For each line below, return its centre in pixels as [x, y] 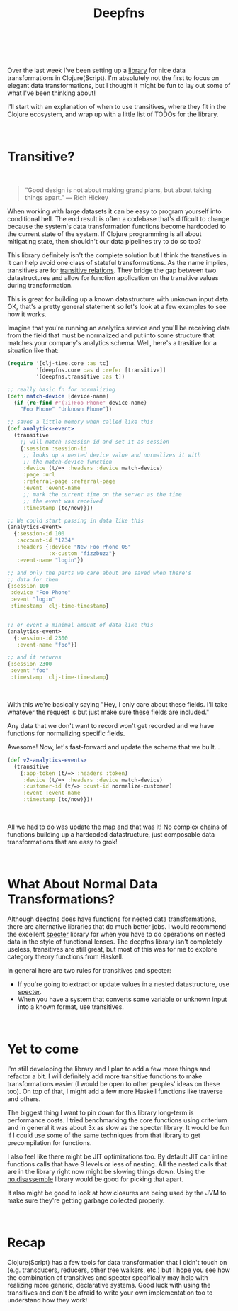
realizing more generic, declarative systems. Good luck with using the [109, 1285]
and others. [24, 1099]
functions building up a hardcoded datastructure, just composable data [111, 834]
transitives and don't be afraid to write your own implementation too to [110, 1293]
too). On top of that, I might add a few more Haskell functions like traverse [115, 1091]
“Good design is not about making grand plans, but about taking [118, 190]
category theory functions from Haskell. [66, 956]
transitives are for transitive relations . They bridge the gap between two [112, 270]
